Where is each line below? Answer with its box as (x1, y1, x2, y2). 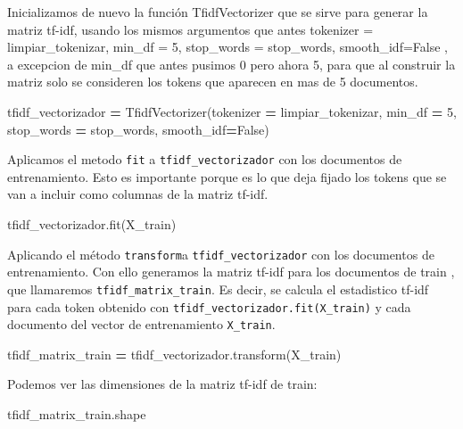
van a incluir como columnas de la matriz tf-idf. (7, 185, 269, 203)
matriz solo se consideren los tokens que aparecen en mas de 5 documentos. (7, 72, 418, 91)
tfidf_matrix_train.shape (7, 405, 146, 423)
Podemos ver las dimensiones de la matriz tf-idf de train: (7, 375, 318, 393)
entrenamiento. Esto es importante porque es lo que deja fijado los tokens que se (7, 167, 447, 186)
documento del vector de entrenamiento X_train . (7, 315, 276, 334)
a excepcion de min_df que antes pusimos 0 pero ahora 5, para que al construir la (7, 54, 456, 73)
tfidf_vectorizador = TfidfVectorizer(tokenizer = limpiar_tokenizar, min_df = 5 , (7, 102, 457, 120)
